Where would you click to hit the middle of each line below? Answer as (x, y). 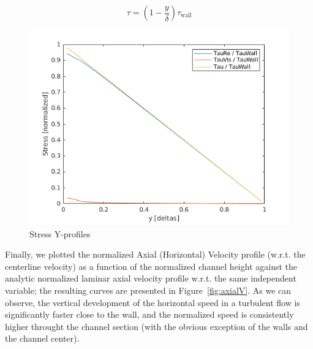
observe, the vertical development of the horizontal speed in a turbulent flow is (153, 302)
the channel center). (42, 338)
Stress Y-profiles (60, 233)
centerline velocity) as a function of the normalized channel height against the (151, 266)
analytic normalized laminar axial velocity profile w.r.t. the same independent (151, 278)
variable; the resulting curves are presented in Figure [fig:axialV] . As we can (148, 290)
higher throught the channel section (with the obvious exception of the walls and (156, 326)
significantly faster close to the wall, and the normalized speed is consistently (149, 314)
